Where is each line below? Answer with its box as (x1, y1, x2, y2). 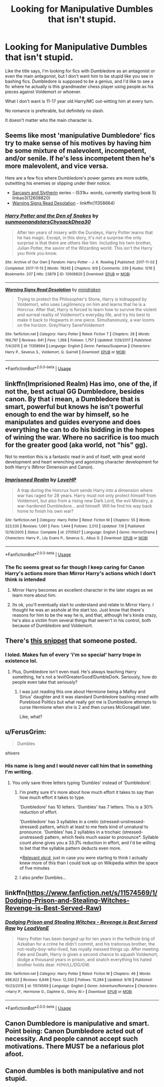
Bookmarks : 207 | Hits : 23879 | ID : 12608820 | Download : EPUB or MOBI (5, 272, 130, 277)
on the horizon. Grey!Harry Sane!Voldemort (17, 322, 104, 328)
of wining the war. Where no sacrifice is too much (5, 433, 159, 441)
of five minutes (19, 865, 50, 871)
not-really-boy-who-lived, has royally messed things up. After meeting (17, 946, 159, 952)
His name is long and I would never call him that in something (5, 763, 153, 769)
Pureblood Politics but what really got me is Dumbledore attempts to (19, 699, 157, 705)
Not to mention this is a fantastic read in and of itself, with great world (5, 454, 145, 460)
